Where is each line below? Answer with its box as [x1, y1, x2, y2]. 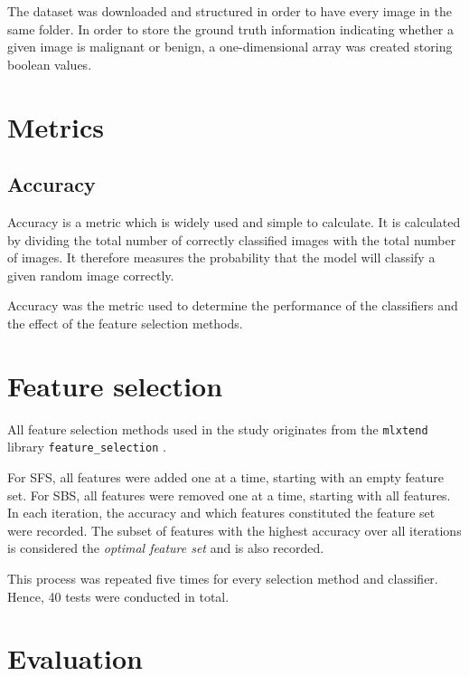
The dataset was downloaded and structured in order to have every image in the [7, 2, 452, 20]
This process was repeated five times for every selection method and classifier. [7, 568, 438, 587]
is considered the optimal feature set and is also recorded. [7, 538, 324, 557]
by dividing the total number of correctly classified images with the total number [7, 230, 456, 249]
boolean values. [7, 54, 92, 73]
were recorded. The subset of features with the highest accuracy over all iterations [7, 520, 462, 539]
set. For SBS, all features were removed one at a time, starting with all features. [7, 485, 451, 504]
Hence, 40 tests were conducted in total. [7, 586, 230, 605]
